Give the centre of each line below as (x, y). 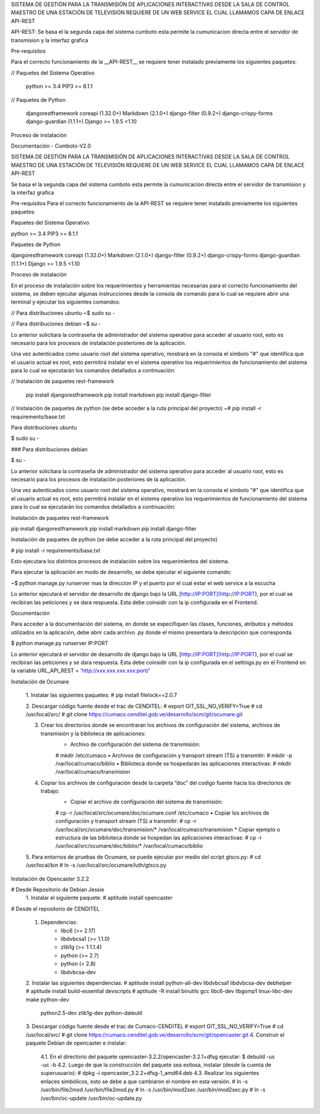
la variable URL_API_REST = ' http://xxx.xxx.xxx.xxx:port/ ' (81, 671)
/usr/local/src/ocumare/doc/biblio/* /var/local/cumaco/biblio (129, 846)
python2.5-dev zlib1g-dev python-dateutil (91, 1013)
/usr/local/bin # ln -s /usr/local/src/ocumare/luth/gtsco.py (96, 865)
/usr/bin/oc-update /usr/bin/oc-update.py (91, 1098)
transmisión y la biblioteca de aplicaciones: (93, 733)
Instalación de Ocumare (40, 681)
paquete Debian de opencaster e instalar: (76, 1043)
